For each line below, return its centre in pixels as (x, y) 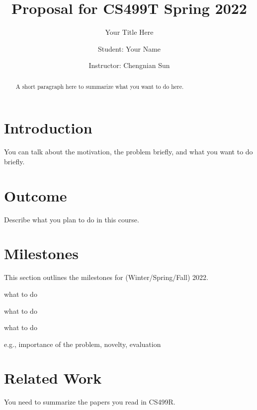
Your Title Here (129, 32)
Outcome (36, 195)
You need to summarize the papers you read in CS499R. (90, 402)
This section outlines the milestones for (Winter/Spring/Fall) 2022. (106, 277)
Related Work (53, 378)
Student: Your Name (129, 48)
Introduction (48, 128)
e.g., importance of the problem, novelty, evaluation (83, 344)
